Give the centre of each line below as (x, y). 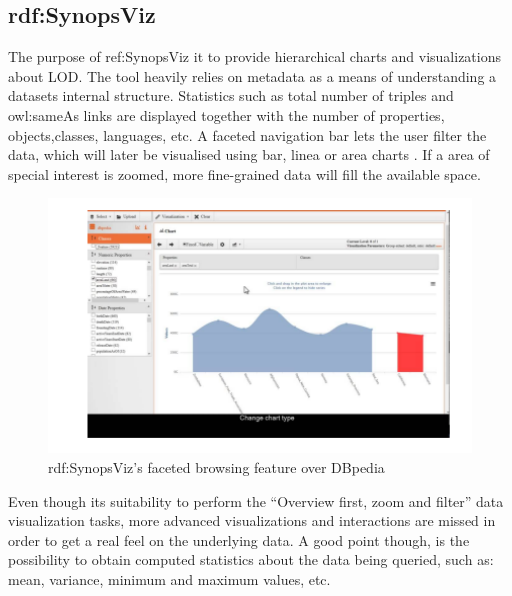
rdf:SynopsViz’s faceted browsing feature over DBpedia (216, 466)
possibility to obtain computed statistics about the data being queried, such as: (251, 559)
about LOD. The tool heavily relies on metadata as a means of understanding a (252, 75)
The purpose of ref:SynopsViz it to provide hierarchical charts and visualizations (254, 56)
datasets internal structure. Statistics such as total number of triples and (231, 95)
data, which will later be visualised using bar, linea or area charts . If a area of (249, 154)
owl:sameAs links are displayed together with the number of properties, (226, 114)
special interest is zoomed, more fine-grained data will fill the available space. (244, 173)
